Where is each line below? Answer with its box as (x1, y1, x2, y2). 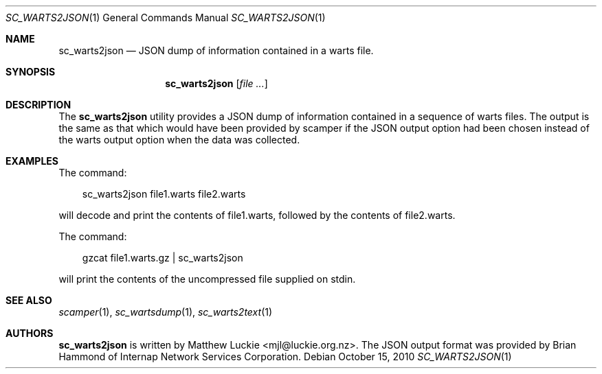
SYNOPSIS (5, 66, 56, 78)
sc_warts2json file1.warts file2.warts (82, 188, 246, 200)
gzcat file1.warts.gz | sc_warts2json (82, 252, 243, 264)
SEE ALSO (5, 294, 52, 306)
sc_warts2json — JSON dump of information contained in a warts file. (58, 45, 374, 56)
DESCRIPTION (5, 99, 71, 110)
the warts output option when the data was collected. (58, 134, 300, 145)
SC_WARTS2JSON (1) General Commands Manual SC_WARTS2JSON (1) (5, 12, 326, 23)
